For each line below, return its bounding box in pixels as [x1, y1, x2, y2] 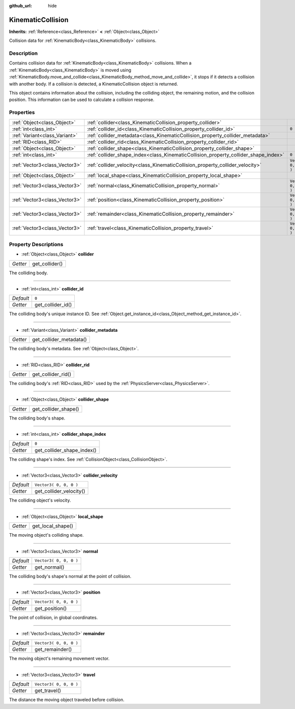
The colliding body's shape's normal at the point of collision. [9, 573, 131, 579]
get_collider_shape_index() [34, 447, 97, 453]
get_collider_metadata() [32, 336, 87, 343]
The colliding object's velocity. [9, 497, 71, 503]
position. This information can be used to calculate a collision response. [9, 97, 155, 103]
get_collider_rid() [32, 371, 71, 378]
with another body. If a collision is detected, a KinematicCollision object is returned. [9, 81, 178, 87]
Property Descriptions [9, 241, 63, 248]
